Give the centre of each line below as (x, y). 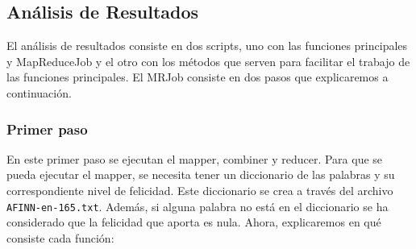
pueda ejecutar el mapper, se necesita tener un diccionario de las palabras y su (201, 174)
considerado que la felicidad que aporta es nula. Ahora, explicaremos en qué (194, 222)
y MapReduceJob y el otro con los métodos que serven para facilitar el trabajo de (208, 61)
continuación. (39, 92)
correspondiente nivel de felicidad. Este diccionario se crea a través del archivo (200, 190)
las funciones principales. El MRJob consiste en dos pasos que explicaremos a (198, 77)
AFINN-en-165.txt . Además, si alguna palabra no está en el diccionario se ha (198, 206)
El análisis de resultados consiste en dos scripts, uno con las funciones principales (207, 46)
